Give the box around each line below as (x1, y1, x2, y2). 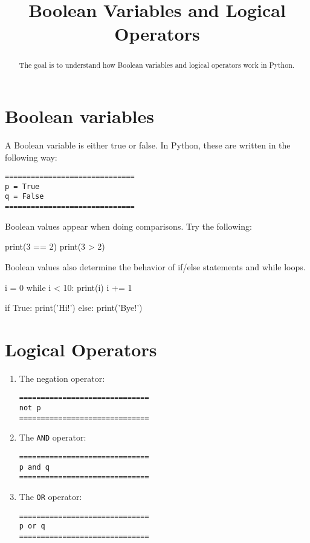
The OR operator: (19, 490, 82, 503)
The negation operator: (19, 371, 105, 384)
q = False (5, 192, 44, 201)
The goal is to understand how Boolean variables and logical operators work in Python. (19, 60, 295, 70)
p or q (19, 522, 45, 531)
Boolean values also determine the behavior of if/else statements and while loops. (5, 260, 306, 273)
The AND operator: (19, 431, 86, 444)
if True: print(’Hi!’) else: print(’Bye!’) (5, 301, 143, 314)
